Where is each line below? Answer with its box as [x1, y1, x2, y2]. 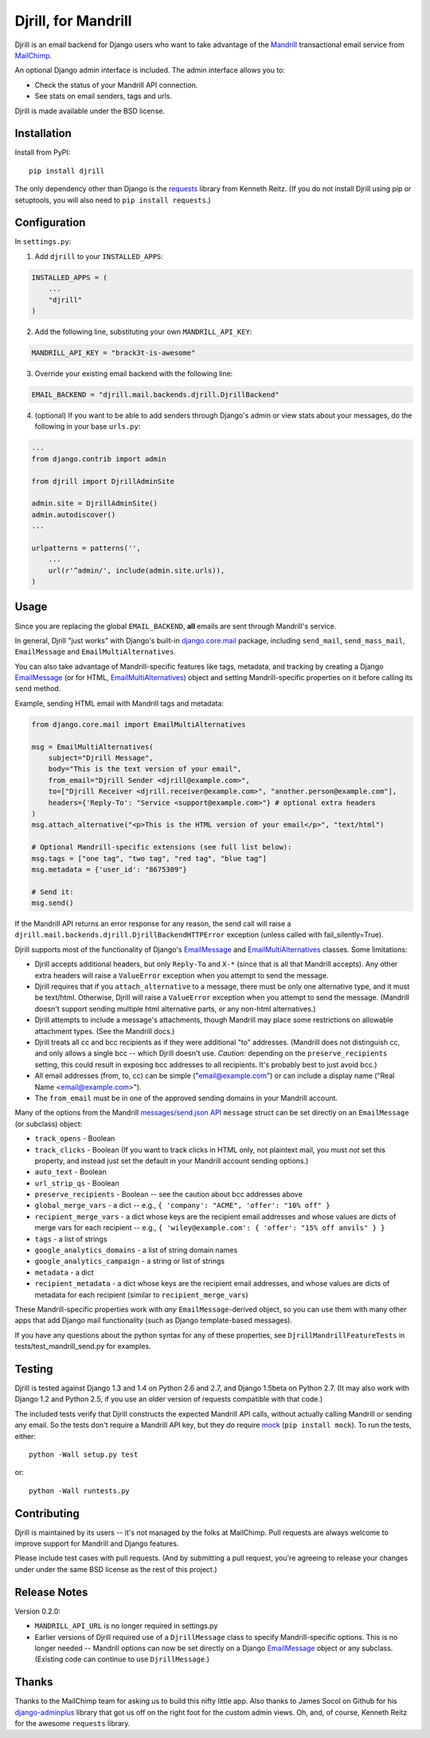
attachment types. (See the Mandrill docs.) [34, 1026, 175, 1036]
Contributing [14, 1507, 80, 1520]
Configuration [14, 216, 86, 230]
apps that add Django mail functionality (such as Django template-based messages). [14, 1315, 293, 1325]
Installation [14, 127, 72, 140]
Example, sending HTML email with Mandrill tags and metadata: [14, 698, 225, 708]
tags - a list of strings [34, 1234, 107, 1244]
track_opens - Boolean [34, 1134, 115, 1143]
